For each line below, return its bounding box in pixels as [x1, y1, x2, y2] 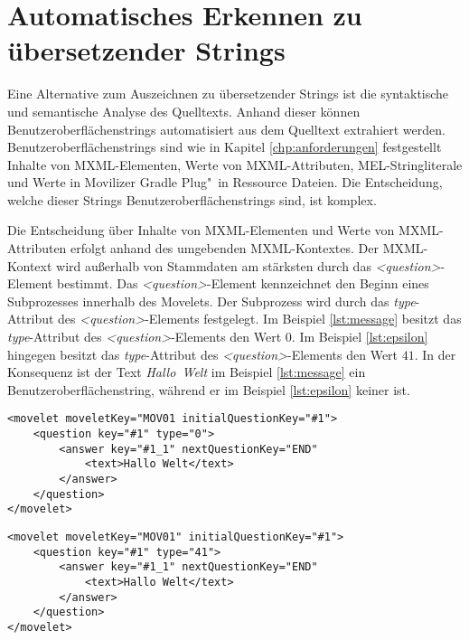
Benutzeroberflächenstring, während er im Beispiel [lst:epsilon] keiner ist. [7, 380, 410, 399]
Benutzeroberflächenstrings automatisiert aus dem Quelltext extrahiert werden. [7, 119, 446, 138]
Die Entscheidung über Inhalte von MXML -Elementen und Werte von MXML [7, 221, 439, 240]
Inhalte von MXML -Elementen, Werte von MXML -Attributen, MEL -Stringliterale [7, 155, 463, 174]
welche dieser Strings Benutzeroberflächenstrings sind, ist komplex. [7, 190, 377, 209]
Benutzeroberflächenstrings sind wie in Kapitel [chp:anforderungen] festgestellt [7, 137, 442, 156]
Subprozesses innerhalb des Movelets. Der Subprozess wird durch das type [7, 291, 416, 310]
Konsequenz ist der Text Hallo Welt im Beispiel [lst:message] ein [7, 362, 366, 381]
